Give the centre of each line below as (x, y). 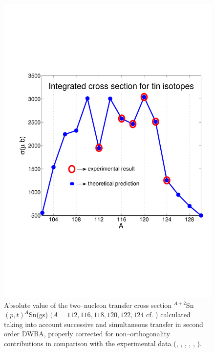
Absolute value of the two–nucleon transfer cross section (88, 305)
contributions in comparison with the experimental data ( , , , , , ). (103, 343)
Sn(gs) (38, 314)
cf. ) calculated (168, 314)
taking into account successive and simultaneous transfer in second (104, 324)
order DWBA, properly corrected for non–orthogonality (87, 334)
